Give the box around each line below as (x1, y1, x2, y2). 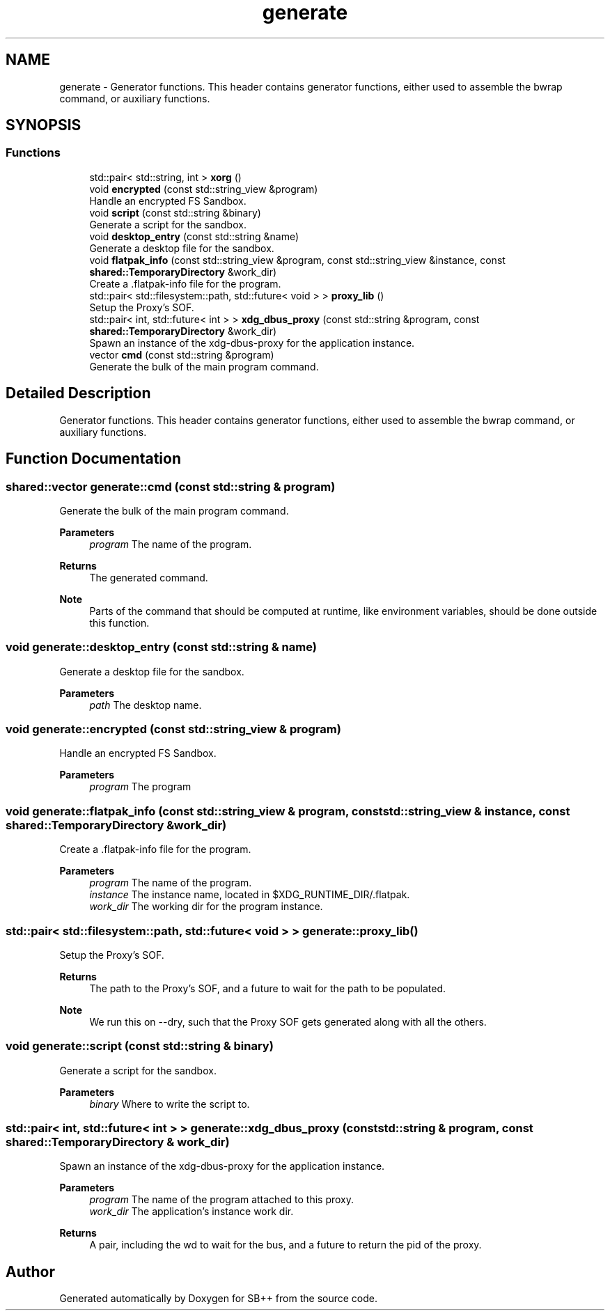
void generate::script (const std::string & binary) (6, 1039, 274, 1053)
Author (6, 1262, 55, 1280)
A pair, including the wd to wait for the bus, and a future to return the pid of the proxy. (89, 1239, 482, 1251)
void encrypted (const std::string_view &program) (89, 182, 318, 195)
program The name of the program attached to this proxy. (89, 1193, 354, 1206)
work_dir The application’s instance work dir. (89, 1205, 294, 1218)
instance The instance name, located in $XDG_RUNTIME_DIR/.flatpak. (89, 888, 410, 901)
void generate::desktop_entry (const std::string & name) (6, 640, 317, 655)
